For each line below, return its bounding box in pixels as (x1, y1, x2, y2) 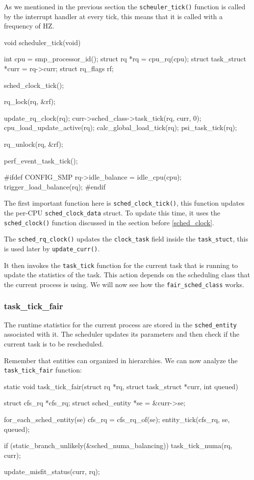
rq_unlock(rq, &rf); (4, 139, 63, 149)
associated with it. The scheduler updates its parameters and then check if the (4, 329, 240, 339)
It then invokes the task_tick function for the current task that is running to (4, 260, 238, 270)
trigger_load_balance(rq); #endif (4, 181, 106, 191)
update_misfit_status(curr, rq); (4, 466, 100, 477)
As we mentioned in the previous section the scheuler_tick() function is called (4, 1, 246, 11)
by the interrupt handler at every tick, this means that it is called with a (4, 11, 223, 21)
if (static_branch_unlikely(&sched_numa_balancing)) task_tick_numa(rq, (4, 440, 232, 451)
